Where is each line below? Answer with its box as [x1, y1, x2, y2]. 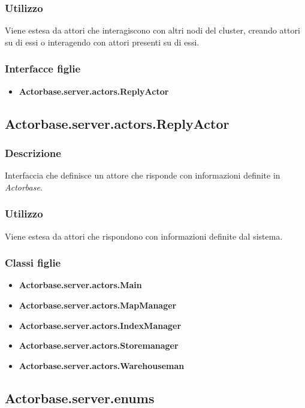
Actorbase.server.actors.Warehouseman [19, 359, 185, 371]
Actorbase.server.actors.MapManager [19, 299, 177, 312]
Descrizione [5, 145, 61, 160]
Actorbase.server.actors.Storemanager [19, 339, 179, 352]
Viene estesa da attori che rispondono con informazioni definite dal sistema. [5, 229, 283, 242]
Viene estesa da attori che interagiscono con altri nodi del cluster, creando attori [5, 24, 300, 37]
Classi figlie [5, 255, 61, 270]
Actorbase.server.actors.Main [19, 279, 142, 291]
